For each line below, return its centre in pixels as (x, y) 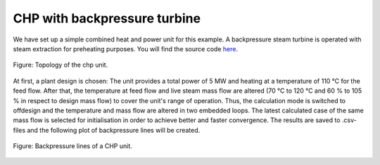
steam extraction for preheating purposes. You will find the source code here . (126, 48)
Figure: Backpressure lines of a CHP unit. (73, 146)
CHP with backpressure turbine (107, 18)
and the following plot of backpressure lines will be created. (114, 130)
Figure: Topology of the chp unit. (61, 65)
